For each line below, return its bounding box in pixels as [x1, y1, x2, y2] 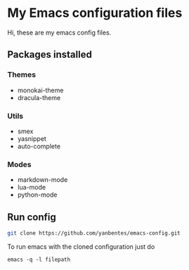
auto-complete [17, 142, 61, 150]
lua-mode [17, 183, 46, 192]
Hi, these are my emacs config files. [7, 28, 112, 37]
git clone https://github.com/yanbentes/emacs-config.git [7, 230, 181, 237]
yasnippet [17, 134, 47, 142]
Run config [7, 211, 56, 223]
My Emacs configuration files [7, 5, 183, 21]
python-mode [17, 190, 58, 199]
